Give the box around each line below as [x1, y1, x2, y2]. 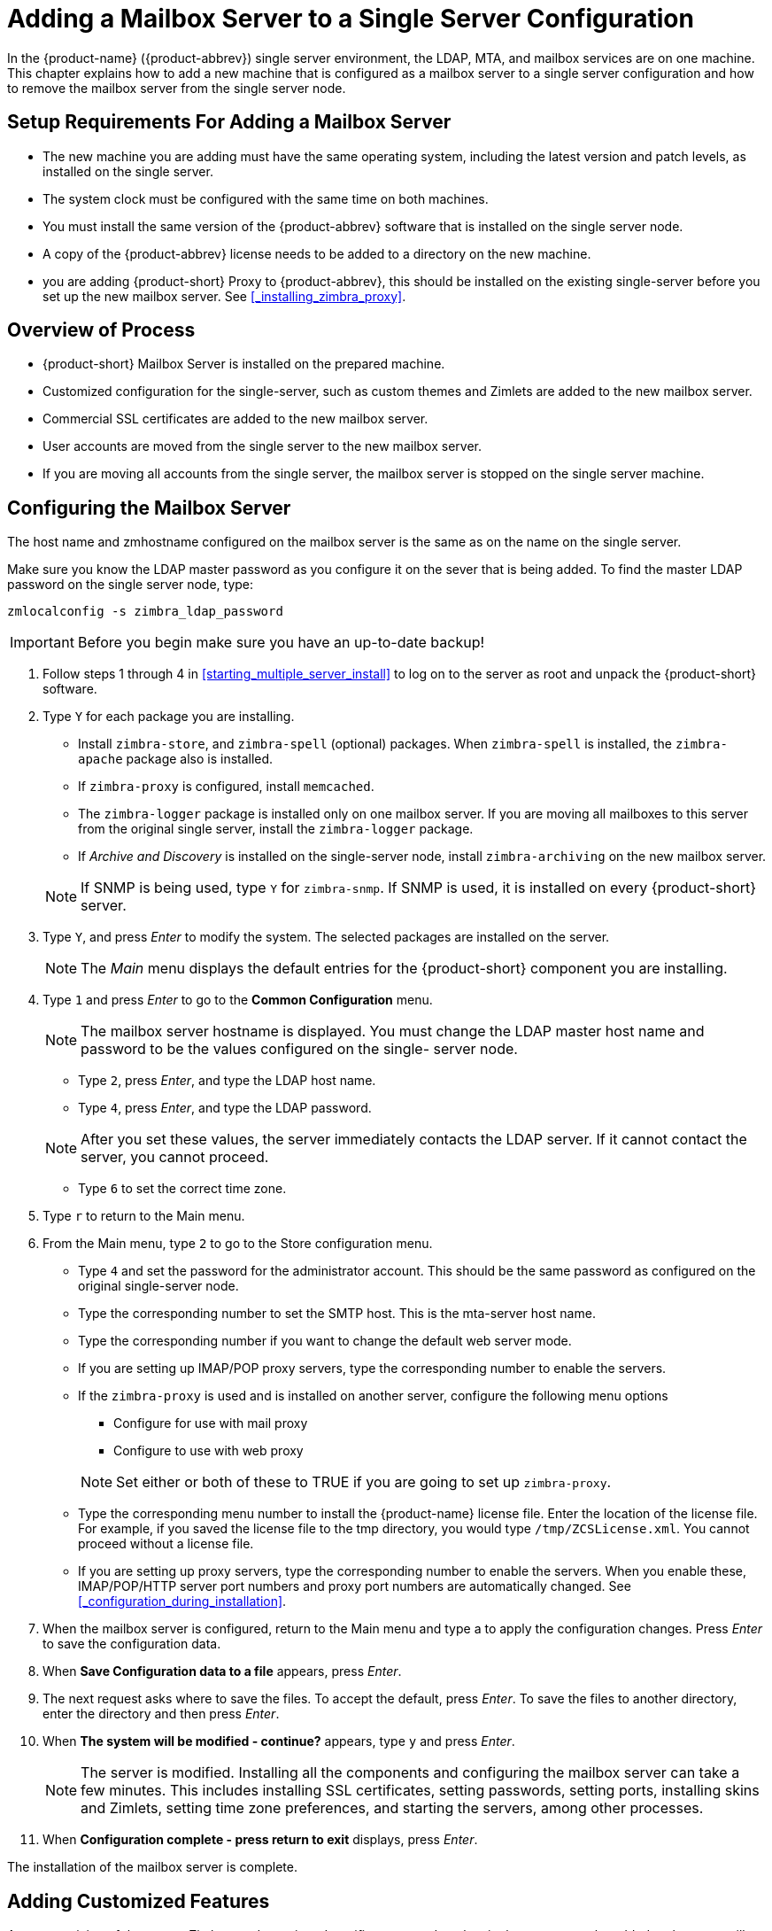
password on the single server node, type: [7, 577, 254, 593]
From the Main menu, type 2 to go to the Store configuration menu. [42, 1236, 433, 1252]
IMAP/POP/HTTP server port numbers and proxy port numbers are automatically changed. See [78, 1578, 631, 1594]
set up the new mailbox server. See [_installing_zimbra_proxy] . [42, 288, 406, 304]
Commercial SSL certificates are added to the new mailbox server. [42, 411, 428, 427]
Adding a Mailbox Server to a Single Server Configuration [7, 4, 694, 34]
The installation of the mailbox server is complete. [7, 1859, 297, 1875]
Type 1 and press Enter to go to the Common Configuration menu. [42, 992, 433, 1008]
